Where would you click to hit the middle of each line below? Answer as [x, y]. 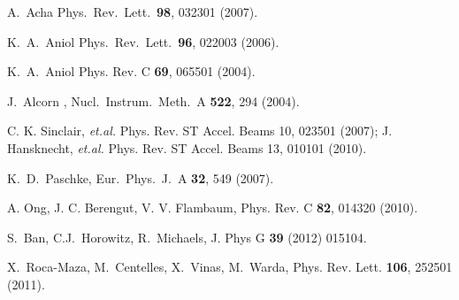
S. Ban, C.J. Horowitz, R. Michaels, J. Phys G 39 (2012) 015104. [187, 237]
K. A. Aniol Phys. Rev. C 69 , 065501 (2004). [131, 71]
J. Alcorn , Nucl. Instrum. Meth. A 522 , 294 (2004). [153, 100]
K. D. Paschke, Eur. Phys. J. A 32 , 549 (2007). [141, 177]
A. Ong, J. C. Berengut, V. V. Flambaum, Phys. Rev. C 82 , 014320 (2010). [213, 208]
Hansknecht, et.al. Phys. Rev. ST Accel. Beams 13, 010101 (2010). [187, 147]
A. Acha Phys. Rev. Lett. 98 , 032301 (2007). [133, 12]
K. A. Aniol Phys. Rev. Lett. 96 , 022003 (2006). [143, 41]
